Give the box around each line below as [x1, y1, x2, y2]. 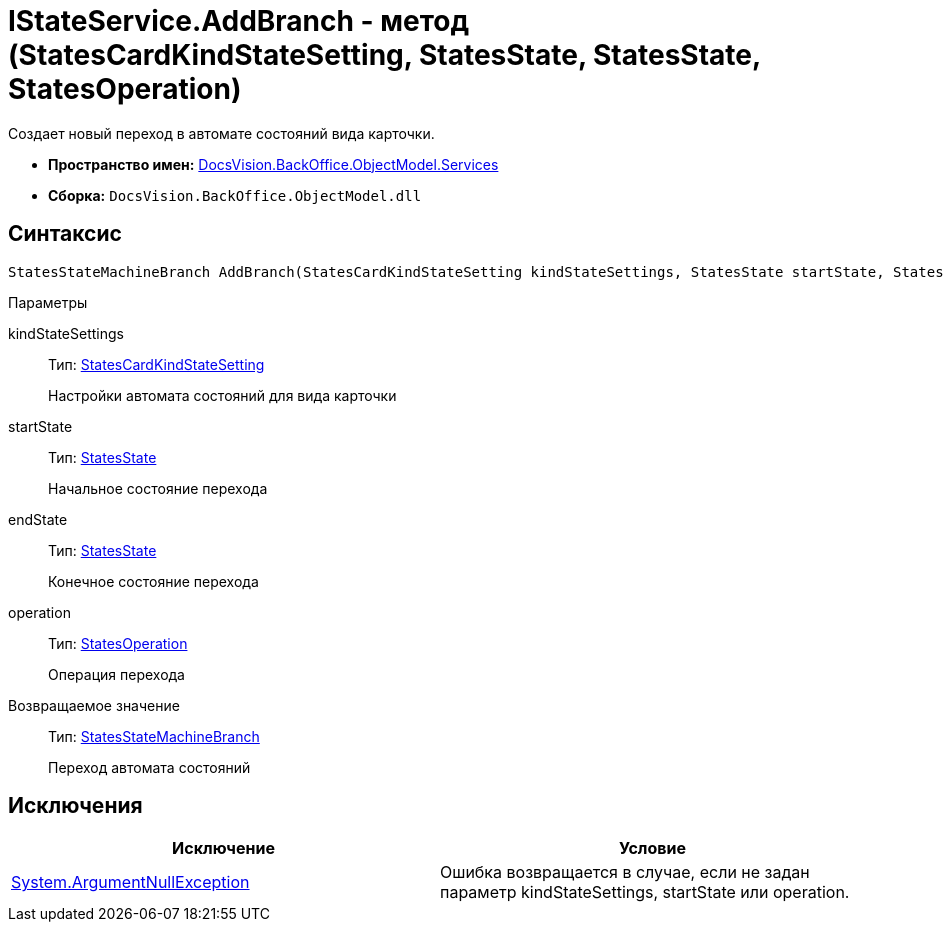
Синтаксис [8, 221, 122, 247]
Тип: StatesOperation [48, 634, 188, 652]
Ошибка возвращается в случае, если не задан [440, 862, 810, 883]
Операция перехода [48, 665, 185, 683]
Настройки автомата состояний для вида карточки [48, 386, 397, 404]
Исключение [172, 838, 275, 859]
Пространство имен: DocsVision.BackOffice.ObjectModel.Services [48, 155, 499, 173]
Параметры [8, 293, 88, 311]
